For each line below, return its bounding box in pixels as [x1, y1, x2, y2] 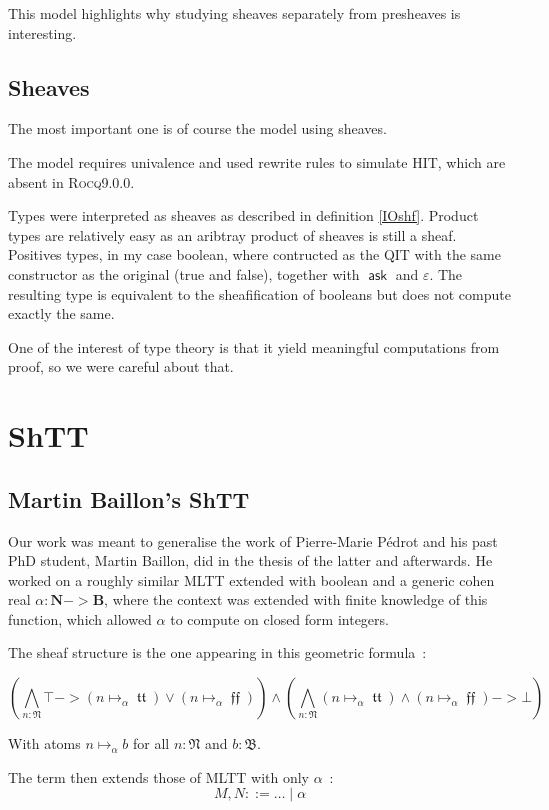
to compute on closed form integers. [170, 608, 389, 629]
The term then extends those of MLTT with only [8, 766, 309, 787]
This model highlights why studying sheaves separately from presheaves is [8, 3, 461, 23]
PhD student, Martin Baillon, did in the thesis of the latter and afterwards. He [8, 550, 493, 571]
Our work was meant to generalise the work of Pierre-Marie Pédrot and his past [8, 530, 498, 551]
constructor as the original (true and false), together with [8, 263, 360, 284]
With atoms [8, 733, 81, 754]
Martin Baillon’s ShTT [8, 483, 250, 514]
